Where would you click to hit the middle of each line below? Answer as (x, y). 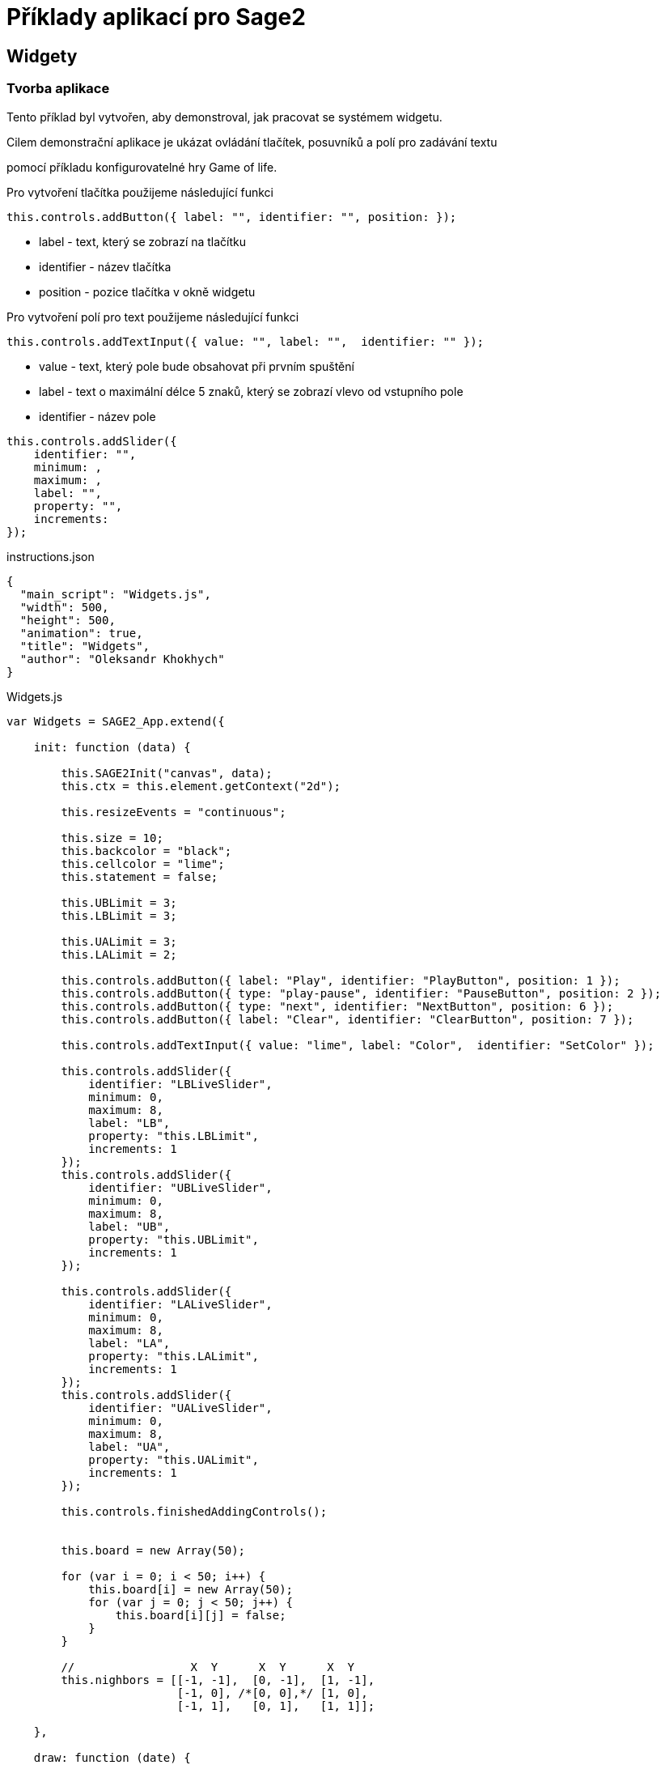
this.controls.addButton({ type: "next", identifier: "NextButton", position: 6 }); (337, 1006)
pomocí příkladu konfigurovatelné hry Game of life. (142, 167)
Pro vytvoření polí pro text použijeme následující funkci (153, 317)
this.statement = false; (140, 876)
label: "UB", (129, 1226)
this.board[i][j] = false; (201, 1615)
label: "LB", (129, 1123)
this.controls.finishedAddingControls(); (194, 1511)
